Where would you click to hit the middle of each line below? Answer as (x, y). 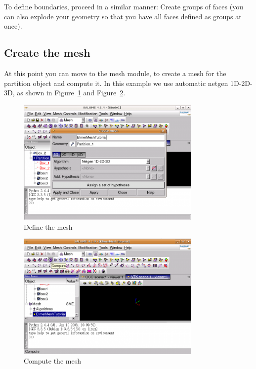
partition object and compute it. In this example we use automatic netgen (116, 83)
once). (13, 26)
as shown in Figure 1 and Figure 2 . (71, 93)
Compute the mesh (52, 361)
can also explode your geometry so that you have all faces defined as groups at (123, 16)
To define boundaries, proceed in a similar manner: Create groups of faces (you (124, 6)
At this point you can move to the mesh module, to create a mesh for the (115, 73)
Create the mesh (47, 53)
